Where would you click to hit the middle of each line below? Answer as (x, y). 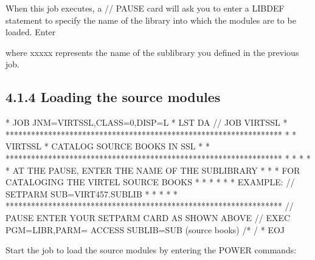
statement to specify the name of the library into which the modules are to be (151, 20)
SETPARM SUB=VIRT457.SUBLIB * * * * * (92, 193)
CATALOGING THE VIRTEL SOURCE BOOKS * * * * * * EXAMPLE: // (150, 182)
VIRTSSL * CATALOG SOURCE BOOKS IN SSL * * (108, 146)
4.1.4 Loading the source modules (113, 97)
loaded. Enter (31, 32)
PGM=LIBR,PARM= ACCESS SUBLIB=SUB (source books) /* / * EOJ (145, 229)
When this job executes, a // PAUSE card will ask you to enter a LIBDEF (145, 8)
